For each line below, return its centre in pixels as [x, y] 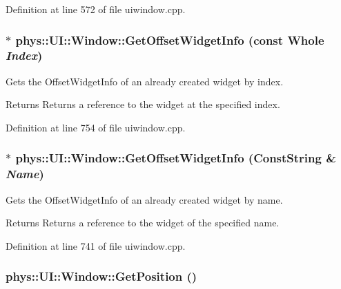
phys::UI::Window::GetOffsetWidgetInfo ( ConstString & [176, 158]
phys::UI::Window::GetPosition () [101, 276]
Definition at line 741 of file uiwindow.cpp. [96, 245]
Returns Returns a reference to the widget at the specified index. [143, 104]
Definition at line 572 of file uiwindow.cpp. [96, 9]
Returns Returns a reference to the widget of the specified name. [143, 223]
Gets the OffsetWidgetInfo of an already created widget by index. [145, 81]
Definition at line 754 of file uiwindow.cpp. [96, 127]
